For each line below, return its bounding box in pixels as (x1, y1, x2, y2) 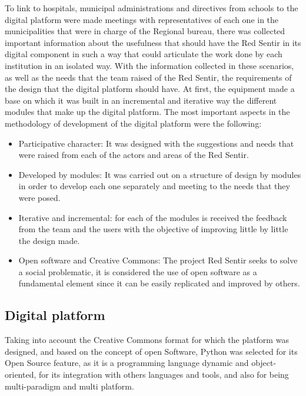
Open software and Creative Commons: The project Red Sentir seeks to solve (18, 254, 298, 266)
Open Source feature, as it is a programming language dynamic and (5, 357, 249, 369)
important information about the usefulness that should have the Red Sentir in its (5, 36, 301, 48)
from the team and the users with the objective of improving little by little (18, 223, 288, 235)
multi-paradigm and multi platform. (5, 379, 134, 392)
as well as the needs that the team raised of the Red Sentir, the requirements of (5, 71, 292, 83)
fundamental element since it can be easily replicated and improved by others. (18, 277, 300, 289)
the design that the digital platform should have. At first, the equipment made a (5, 82, 295, 95)
